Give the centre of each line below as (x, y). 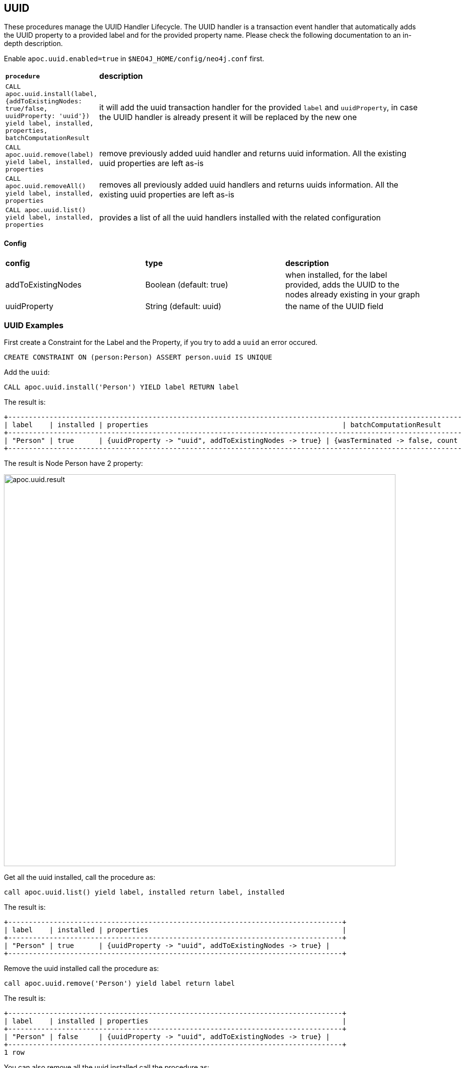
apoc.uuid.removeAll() (46, 186)
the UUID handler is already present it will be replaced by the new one (228, 117)
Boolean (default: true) (186, 284)
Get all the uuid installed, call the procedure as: (80, 877)
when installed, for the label (336, 275)
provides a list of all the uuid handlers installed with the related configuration (240, 217)
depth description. (34, 44)
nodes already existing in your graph (352, 294)
